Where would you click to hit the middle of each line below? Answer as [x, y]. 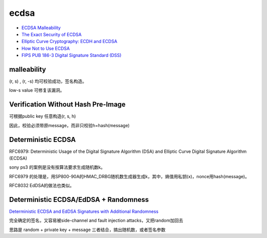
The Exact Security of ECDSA [51, 34]
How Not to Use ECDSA [46, 48]
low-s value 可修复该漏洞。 [37, 90]
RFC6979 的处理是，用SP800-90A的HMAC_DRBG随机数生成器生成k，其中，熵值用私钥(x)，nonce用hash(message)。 [129, 176]
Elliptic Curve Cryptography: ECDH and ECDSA [69, 42]
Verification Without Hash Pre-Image [67, 105]
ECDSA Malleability [41, 28]
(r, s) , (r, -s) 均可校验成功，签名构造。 [48, 81]
